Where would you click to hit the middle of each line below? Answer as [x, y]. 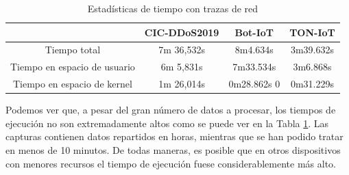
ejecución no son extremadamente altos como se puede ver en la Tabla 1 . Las [167, 123]
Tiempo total [73, 50]
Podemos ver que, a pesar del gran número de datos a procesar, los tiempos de [171, 110]
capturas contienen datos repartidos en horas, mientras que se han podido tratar [174, 136]
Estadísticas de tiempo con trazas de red [173, 8]
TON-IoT [312, 32]
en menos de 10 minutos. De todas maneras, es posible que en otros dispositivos [173, 150]
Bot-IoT [254, 32]
